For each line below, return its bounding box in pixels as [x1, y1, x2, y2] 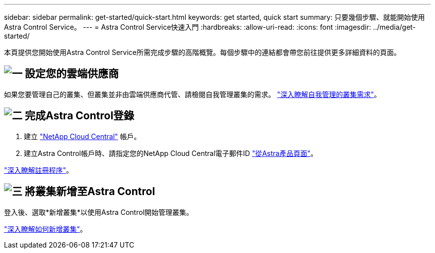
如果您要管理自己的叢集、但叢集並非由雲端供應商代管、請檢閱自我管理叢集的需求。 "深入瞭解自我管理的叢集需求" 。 [4, 90, 381, 99]
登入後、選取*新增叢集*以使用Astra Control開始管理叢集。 [4, 207, 194, 216]
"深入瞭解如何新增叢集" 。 [4, 224, 87, 233]
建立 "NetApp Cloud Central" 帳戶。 [24, 132, 141, 141]
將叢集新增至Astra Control [24, 185, 155, 198]
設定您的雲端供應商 [24, 67, 119, 80]
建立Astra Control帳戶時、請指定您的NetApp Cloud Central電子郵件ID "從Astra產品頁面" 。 [24, 149, 318, 157]
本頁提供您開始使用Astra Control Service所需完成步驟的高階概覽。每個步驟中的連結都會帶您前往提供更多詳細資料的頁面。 [4, 48, 401, 56]
